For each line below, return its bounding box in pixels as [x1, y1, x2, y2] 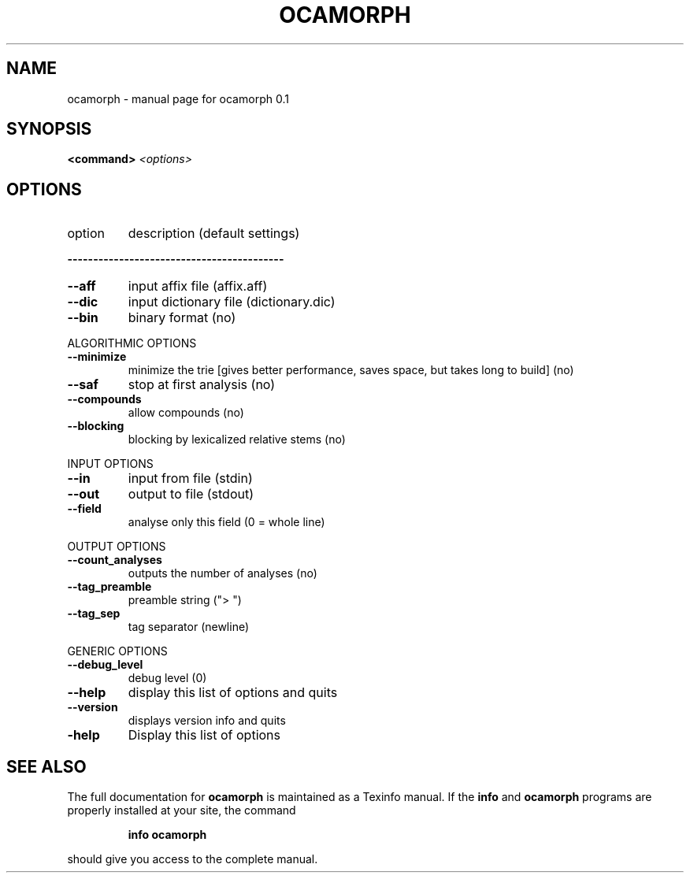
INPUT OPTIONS [67, 457, 154, 471]
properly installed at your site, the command [67, 803, 296, 818]
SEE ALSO [6, 756, 87, 777]
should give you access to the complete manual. [67, 852, 318, 866]
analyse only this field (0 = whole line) [128, 515, 325, 529]
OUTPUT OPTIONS [67, 540, 166, 554]
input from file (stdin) [128, 470, 253, 487]
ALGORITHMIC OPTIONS [67, 336, 197, 350]
